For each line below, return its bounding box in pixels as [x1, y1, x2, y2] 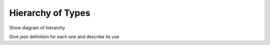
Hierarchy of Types [9, 7, 90, 18]
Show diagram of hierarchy [9, 25, 65, 31]
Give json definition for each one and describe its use [9, 34, 119, 40]
